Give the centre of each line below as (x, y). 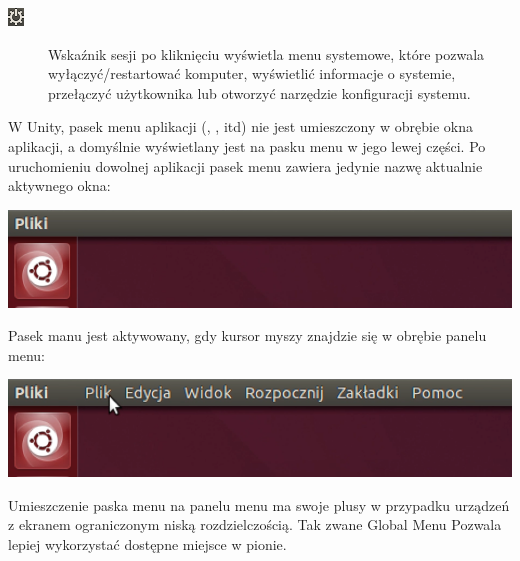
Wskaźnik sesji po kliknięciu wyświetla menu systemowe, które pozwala (266, 53)
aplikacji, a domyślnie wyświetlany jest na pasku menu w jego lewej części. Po (247, 145)
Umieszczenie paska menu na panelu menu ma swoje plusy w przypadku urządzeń (259, 504)
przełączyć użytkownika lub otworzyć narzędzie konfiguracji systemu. (259, 92)
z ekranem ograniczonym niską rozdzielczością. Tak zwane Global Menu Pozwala (255, 524)
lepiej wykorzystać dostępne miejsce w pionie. (147, 543)
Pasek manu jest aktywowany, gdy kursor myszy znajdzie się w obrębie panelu (247, 335)
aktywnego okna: (59, 185)
